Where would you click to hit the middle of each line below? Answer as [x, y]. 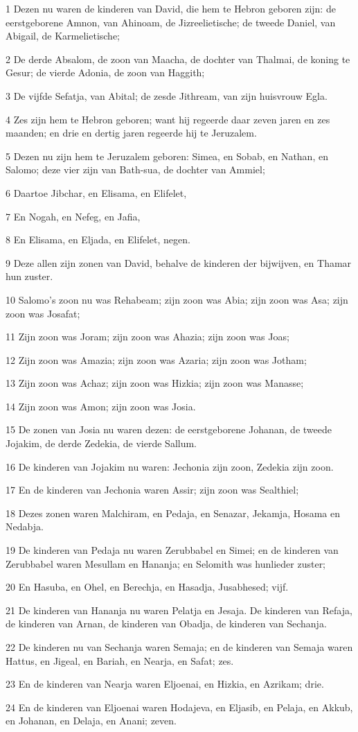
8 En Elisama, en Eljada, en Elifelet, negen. [98, 239]
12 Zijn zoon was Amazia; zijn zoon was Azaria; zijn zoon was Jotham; [156, 359]
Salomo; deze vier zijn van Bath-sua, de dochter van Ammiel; [135, 169]
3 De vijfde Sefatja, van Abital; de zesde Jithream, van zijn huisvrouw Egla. [167, 95]
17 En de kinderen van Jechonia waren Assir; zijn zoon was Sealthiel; [152, 490]
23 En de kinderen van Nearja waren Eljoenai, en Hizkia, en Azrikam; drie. [165, 684]
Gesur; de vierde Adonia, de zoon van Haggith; [105, 72]
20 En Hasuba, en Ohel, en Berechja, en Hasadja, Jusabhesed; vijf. [147, 587]
